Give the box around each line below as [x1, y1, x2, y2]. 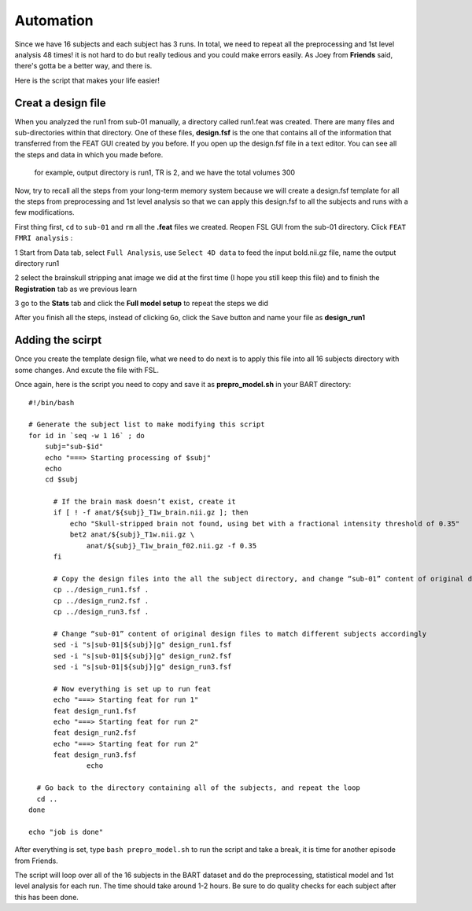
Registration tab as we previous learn [14, 284, 138, 293]
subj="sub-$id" [44, 442, 104, 452]
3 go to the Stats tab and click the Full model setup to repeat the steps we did [14, 299, 269, 308]
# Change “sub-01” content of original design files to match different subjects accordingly [53, 629, 427, 638]
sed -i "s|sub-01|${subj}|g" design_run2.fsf [53, 651, 232, 660]
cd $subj [44, 475, 79, 484]
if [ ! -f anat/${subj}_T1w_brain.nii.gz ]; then [53, 508, 249, 517]
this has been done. [14, 892, 79, 902]
